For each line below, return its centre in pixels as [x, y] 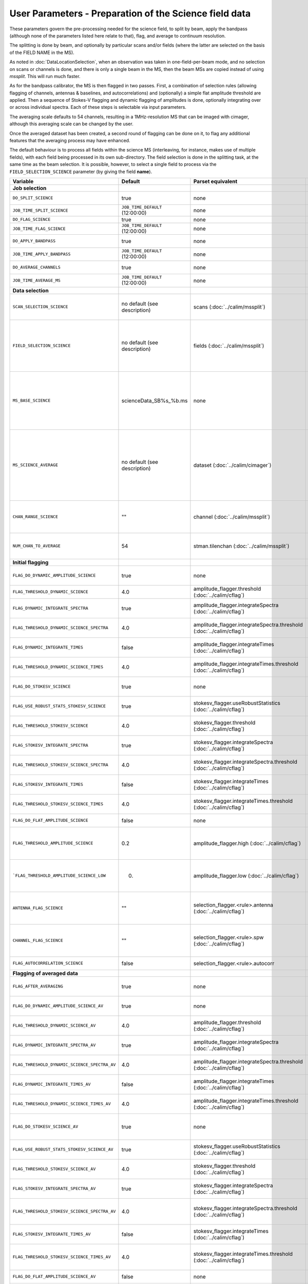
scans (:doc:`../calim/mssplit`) [229, 307]
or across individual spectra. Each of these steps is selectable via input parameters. [98, 107]
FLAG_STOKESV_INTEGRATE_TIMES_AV [52, 1234]
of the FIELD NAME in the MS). [42, 52]
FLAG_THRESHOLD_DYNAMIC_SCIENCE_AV [54, 1025]
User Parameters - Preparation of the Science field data [130, 13]
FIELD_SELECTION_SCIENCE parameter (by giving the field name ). [81, 172]
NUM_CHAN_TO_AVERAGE [37, 546]
